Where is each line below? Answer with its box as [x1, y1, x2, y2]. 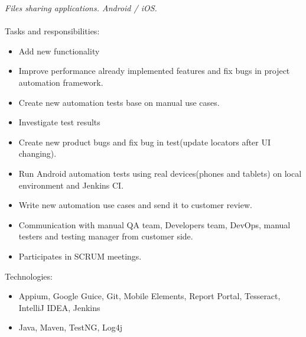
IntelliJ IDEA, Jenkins [18, 301, 100, 313]
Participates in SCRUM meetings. [18, 249, 142, 262]
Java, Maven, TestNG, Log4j [18, 321, 122, 333]
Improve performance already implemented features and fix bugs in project [18, 64, 290, 77]
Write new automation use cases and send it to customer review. [18, 199, 252, 211]
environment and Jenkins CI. [18, 179, 124, 191]
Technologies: [5, 270, 53, 282]
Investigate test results [18, 116, 100, 128]
